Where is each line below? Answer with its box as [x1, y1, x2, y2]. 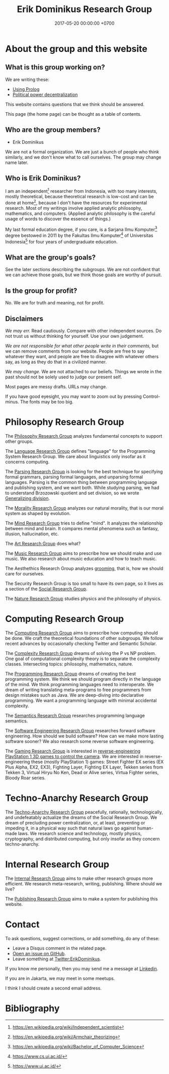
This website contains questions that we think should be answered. [5, 101, 145, 107]
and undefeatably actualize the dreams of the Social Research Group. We [5, 814, 157, 820]
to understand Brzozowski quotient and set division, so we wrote [5, 490, 139, 496]
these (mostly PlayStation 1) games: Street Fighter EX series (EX [31, 759, 164, 765]
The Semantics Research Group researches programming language [5, 712, 145, 718]
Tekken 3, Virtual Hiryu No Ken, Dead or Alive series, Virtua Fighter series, [5, 769, 159, 775]
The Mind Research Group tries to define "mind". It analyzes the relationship [5, 520, 163, 526]
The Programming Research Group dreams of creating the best [5, 671, 136, 677]
